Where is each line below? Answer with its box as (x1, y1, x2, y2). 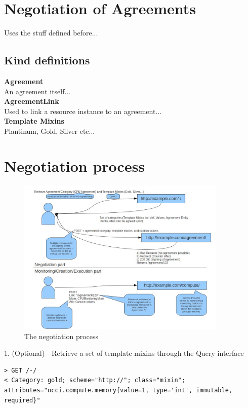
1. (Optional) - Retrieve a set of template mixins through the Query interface (4, 348, 244, 358)
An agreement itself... (4, 86, 71, 96)
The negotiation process (24, 330, 99, 341)
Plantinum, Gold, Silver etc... (4, 125, 95, 136)
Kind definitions (4, 52, 90, 68)
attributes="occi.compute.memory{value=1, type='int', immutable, (4, 387, 233, 394)
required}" (4, 396, 40, 404)
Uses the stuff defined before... (4, 27, 98, 38)
